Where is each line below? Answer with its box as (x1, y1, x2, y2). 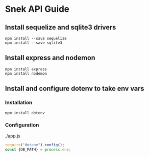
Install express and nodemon (5, 54, 96, 62)
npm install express (5, 66, 48, 72)
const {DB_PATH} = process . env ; (5, 147, 71, 152)
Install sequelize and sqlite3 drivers (5, 23, 116, 31)
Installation (5, 99, 33, 106)
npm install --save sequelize (5, 36, 67, 41)
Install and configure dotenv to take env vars (5, 85, 145, 93)
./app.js (5, 133, 21, 139)
